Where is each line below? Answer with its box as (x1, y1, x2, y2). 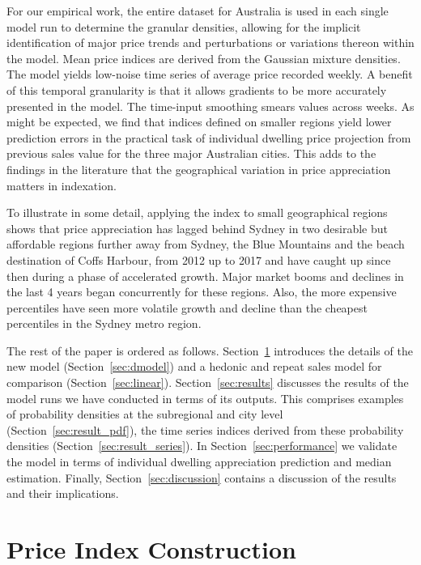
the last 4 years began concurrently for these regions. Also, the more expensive (6, 283, 397, 300)
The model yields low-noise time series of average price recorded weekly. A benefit (6, 66, 413, 83)
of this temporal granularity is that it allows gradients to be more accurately (6, 81, 387, 98)
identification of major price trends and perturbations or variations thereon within (6, 34, 415, 51)
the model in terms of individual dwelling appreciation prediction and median (6, 453, 392, 470)
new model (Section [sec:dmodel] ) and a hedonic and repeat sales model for (6, 358, 382, 375)
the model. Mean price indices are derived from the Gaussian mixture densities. (6, 49, 401, 66)
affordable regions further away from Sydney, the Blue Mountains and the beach (6, 236, 405, 253)
